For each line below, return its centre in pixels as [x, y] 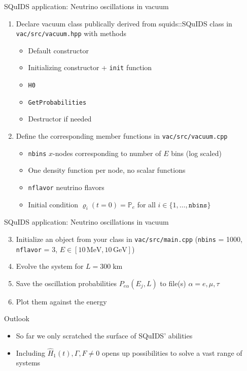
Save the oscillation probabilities [66, 283]
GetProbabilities [57, 102]
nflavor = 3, [37, 249]
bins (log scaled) [196, 153]
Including [30, 352]
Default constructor [58, 50]
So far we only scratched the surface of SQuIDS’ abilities [104, 336]
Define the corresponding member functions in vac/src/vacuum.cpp [122, 136]
